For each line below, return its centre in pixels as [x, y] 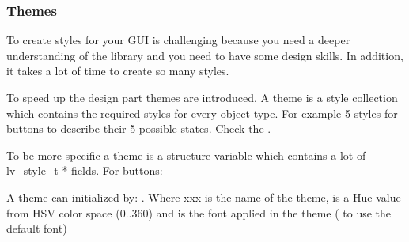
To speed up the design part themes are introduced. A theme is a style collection [202, 97]
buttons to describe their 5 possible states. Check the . [139, 129]
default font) [37, 228]
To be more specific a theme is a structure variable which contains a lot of [186, 155]
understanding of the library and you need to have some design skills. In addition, [205, 55]
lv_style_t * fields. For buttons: [85, 170]
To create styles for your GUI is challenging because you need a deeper [178, 40]
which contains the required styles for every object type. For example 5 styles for [202, 113]
